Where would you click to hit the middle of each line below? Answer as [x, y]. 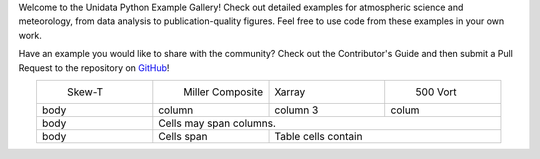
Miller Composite [223, 92]
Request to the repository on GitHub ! [94, 67]
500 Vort [436, 92]
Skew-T [85, 92]
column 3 [296, 110]
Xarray [290, 92]
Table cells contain [318, 136]
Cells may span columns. [217, 123]
